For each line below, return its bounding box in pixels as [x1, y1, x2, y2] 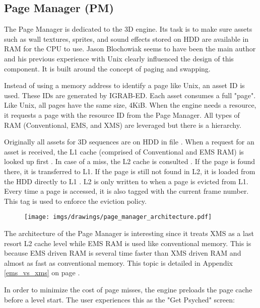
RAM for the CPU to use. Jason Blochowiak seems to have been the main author [4, 43, 256, 54]
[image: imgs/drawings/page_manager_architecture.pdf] [24, 213, 212, 221]
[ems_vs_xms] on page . [4, 267, 80, 278]
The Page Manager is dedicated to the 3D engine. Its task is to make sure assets [4, 24, 252, 34]
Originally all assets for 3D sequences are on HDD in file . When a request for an [4, 136, 254, 147]
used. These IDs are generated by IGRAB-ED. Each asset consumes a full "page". [4, 90, 256, 100]
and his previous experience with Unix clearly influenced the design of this [4, 53, 234, 63]
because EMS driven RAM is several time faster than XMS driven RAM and [4, 248, 241, 258]
